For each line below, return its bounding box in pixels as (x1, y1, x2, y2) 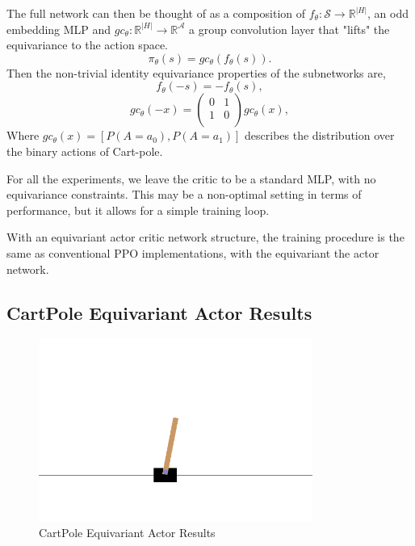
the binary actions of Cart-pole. (6, 142, 163, 159)
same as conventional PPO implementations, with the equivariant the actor (6, 244, 379, 261)
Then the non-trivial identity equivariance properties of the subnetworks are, (6, 64, 386, 81)
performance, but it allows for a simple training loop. (6, 201, 270, 218)
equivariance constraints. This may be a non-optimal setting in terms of (6, 186, 362, 203)
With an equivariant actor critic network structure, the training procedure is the (6, 229, 405, 246)
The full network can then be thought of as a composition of (6, 5, 306, 21)
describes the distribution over (245, 127, 395, 144)
